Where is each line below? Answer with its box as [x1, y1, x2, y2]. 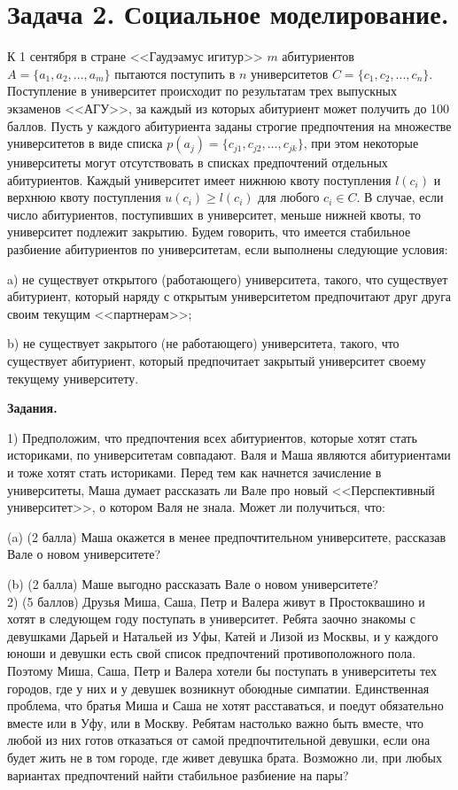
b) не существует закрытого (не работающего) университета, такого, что [7, 334, 400, 352]
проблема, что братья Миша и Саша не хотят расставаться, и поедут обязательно [7, 696, 444, 715]
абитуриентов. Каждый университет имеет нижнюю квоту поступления [7, 170, 392, 189]
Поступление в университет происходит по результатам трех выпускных [7, 81, 398, 100]
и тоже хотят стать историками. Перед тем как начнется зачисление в [7, 463, 382, 481]
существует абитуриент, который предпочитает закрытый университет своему [7, 352, 426, 370]
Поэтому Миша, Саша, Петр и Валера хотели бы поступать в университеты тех [7, 661, 438, 679]
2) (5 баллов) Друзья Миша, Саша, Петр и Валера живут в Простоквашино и [7, 592, 425, 610]
